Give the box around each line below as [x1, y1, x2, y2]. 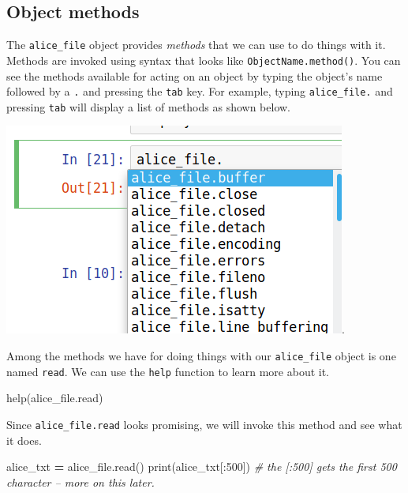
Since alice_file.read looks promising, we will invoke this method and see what [6, 416, 402, 432]
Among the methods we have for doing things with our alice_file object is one [6, 348, 396, 364]
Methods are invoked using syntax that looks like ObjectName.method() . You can [6, 51, 401, 68]
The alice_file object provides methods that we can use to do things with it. [6, 36, 386, 53]
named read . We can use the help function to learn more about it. [6, 363, 330, 379]
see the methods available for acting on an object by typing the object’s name [6, 67, 383, 84]
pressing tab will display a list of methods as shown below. [6, 98, 290, 115]
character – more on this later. [6, 473, 155, 490]
